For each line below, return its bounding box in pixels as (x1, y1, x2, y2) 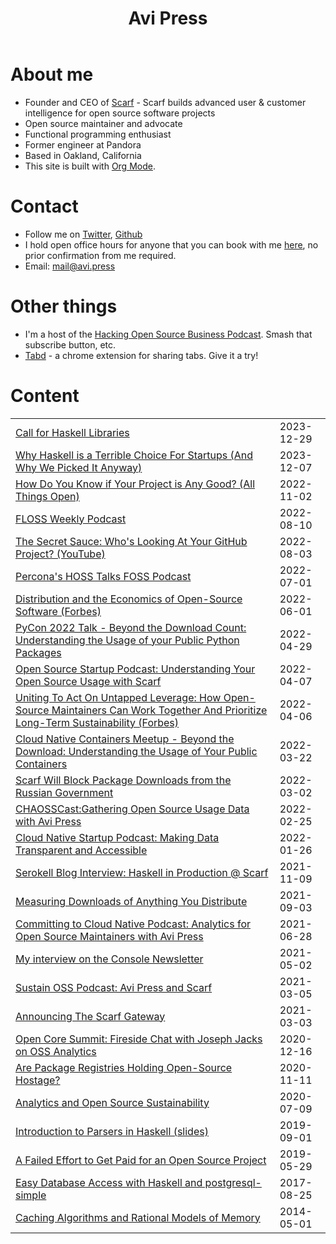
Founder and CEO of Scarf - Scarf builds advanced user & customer (24, 96, 307, 108)
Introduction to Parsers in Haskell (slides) (15, 1124, 209, 1138)
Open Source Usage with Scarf (15, 674, 162, 688)
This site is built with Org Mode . (24, 160, 156, 172)
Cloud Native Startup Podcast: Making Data (15, 830, 220, 844)
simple (15, 1188, 47, 1202)
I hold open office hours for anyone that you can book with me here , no (24, 238, 319, 251)
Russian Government (15, 785, 114, 799)
